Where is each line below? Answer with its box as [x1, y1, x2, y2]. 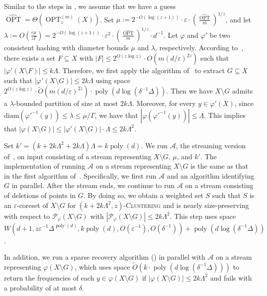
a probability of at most [4, 282, 77, 293]
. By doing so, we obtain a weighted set [83, 190, 203, 200]
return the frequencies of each [4, 272, 94, 283]
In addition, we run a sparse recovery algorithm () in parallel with [4, 252, 205, 262]
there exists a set [4, 53, 56, 63]
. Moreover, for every [132, 98, 196, 108]
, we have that [94, 109, 138, 120]
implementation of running [4, 161, 86, 171]
